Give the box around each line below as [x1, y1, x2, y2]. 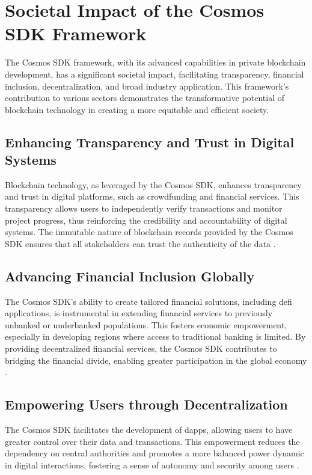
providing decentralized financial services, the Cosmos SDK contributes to [5, 342, 277, 355]
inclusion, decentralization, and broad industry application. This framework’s [5, 79, 289, 92]
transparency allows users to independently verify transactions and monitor [5, 202, 283, 215]
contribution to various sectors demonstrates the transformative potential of [5, 91, 285, 104]
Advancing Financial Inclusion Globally [5, 266, 255, 285]
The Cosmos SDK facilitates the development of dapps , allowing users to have [5, 423, 293, 435]
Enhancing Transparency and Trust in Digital [5, 132, 295, 151]
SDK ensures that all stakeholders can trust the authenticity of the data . [5, 237, 276, 250]
